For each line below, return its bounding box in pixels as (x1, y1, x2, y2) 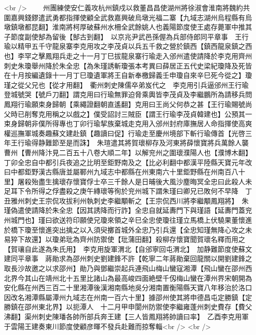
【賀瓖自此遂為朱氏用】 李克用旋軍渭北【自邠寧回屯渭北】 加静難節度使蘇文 (4, 243, 252, 254)
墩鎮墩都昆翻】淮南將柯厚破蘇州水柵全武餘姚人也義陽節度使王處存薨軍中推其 (4, 22, 252, 32)
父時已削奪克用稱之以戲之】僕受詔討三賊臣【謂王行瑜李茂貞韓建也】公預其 (4, 108, 245, 119)
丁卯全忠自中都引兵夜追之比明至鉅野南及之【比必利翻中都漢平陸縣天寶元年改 (4, 157, 252, 167)
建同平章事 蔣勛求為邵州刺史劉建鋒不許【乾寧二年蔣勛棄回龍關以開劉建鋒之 (4, 253, 252, 264)
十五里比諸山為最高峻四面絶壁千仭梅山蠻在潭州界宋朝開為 (65, 272, 252, 283)
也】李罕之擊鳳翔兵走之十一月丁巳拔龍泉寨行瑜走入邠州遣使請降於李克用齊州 (4, 50, 252, 61)
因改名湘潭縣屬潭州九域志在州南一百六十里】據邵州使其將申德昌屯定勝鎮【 (4, 292, 245, 302)
